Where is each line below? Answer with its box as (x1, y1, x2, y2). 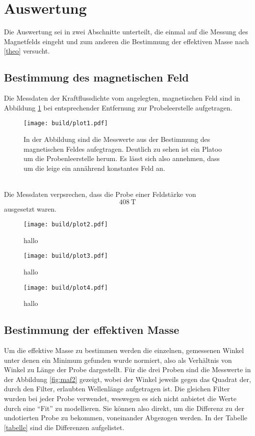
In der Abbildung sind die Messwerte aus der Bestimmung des (24, 134, 210, 144)
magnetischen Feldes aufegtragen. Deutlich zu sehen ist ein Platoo (24, 143, 222, 154)
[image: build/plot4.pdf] (24, 284, 108, 291)
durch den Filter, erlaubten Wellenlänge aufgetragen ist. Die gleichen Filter (4, 383, 230, 394)
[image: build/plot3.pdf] (24, 252, 108, 260)
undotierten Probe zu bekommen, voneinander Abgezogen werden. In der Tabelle (4, 412, 248, 423)
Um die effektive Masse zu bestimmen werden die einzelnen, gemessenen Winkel (4, 345, 244, 355)
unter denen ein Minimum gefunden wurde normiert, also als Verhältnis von (4, 354, 232, 365)
